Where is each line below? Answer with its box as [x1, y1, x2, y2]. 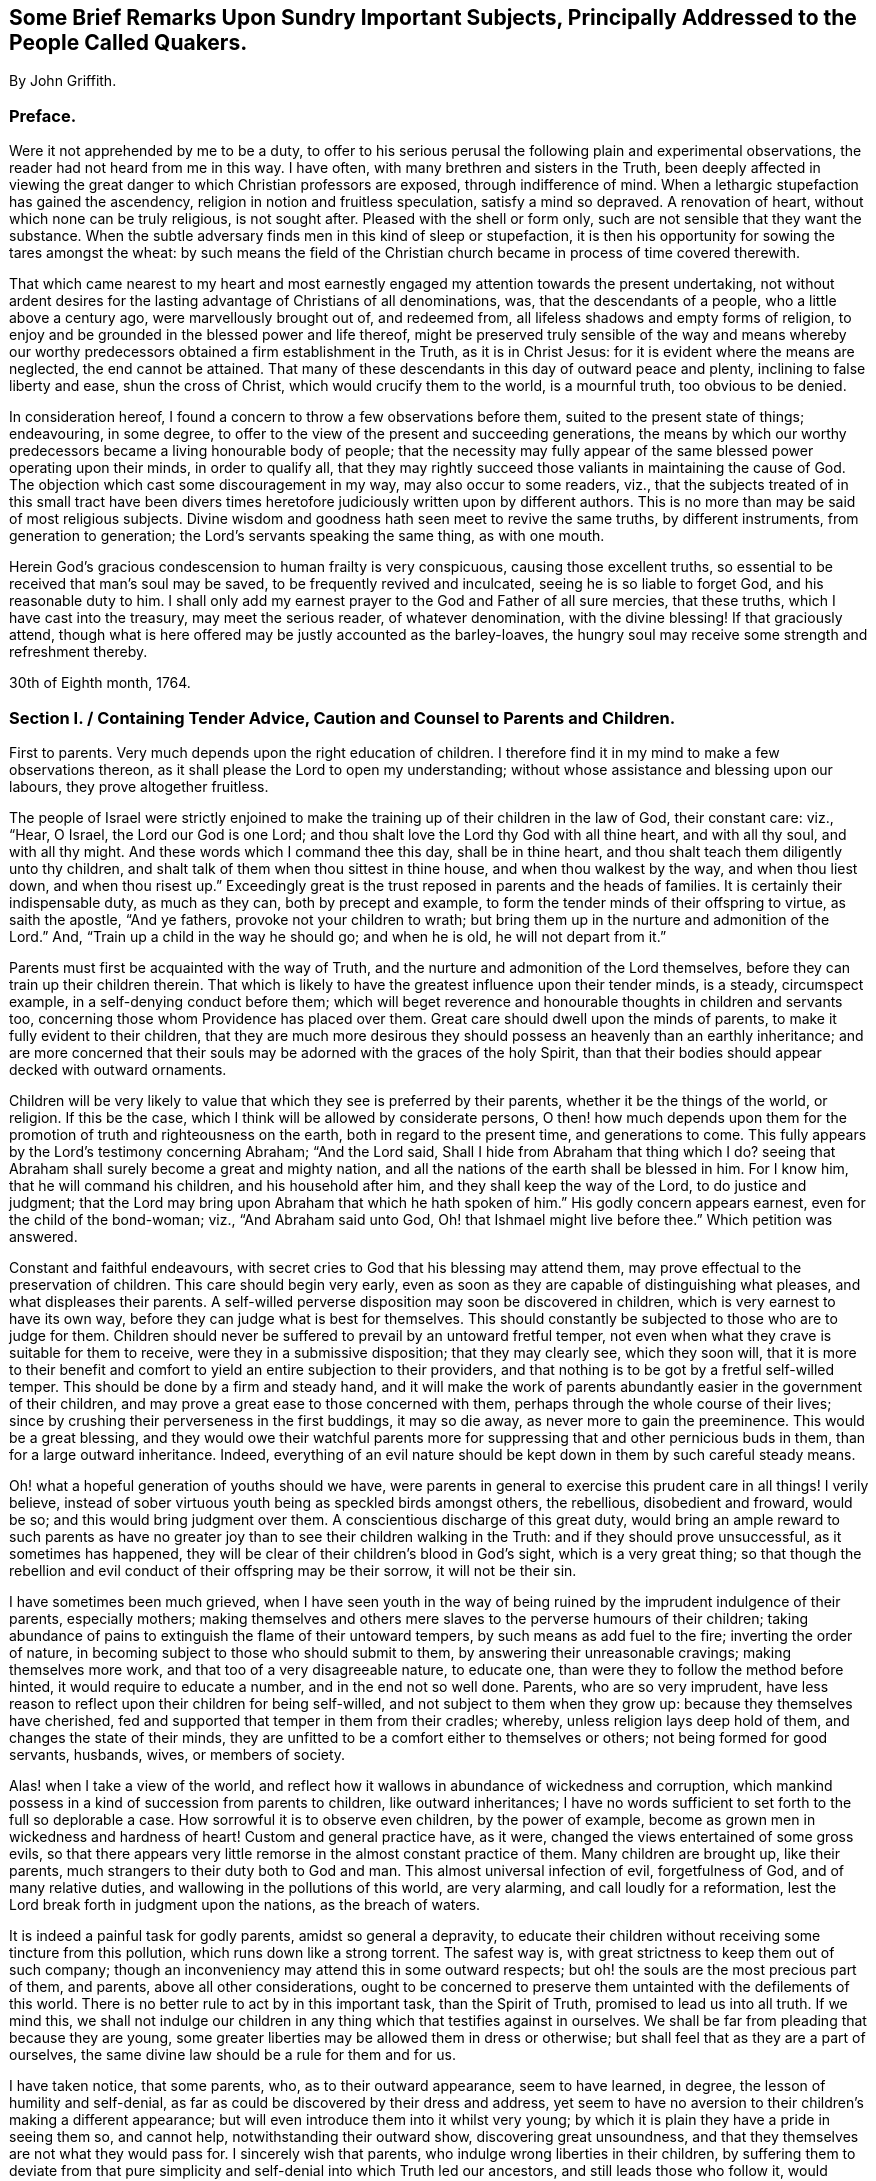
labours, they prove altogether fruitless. [9, 777, 269, 795]
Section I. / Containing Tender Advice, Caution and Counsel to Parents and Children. [9, 707, 676, 728]
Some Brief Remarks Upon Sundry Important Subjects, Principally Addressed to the [9, 5, 857, 30]
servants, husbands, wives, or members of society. [9, 1745, 346, 1763]
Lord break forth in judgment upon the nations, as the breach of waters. [9, 1895, 481, 1913]
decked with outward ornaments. [9, 1060, 227, 1078]
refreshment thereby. [9, 643, 148, 661]
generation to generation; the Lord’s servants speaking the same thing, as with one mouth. [9, 527, 605, 545]
